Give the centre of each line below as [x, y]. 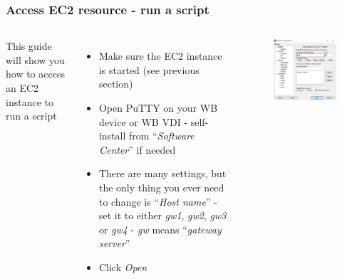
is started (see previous [149, 69]
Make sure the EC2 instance [160, 56]
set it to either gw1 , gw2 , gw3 [162, 215]
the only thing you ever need [161, 187]
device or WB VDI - [143, 121]
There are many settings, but [162, 173]
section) [116, 84]
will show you [35, 59]
